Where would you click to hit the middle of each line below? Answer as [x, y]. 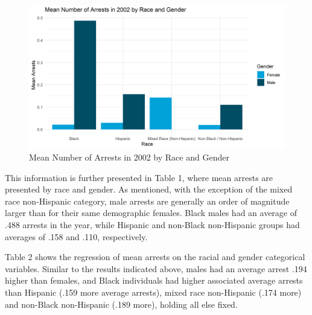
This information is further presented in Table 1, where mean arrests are [139, 177]
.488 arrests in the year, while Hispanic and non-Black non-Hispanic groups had [152, 225]
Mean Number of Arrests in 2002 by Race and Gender [129, 157]
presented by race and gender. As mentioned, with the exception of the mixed [149, 189]
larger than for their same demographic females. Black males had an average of [151, 213]
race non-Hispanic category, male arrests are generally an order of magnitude [147, 201]
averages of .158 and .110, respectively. [76, 236]
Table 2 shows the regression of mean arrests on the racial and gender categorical [155, 257]
